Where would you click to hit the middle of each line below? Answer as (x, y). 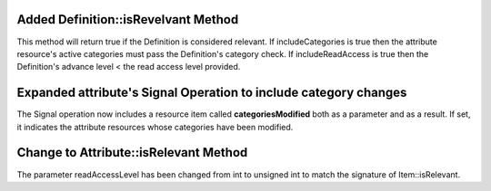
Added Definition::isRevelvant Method (128, 19)
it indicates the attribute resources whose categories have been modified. (155, 127)
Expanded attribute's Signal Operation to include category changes (212, 93)
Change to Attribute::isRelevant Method (132, 153)
